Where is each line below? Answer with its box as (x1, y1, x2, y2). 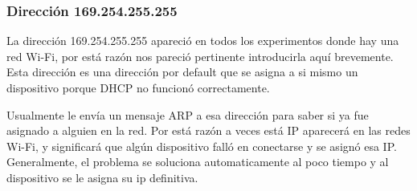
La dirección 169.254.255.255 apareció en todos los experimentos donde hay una (6, 32, 399, 49)
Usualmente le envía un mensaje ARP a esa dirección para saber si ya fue (6, 106, 369, 123)
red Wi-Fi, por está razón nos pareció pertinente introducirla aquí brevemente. (6, 47, 394, 64)
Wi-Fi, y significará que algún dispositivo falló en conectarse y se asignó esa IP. (6, 137, 397, 154)
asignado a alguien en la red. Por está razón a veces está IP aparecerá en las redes (6, 122, 411, 139)
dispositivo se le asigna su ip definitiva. (6, 169, 198, 185)
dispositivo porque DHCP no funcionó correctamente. (6, 79, 270, 95)
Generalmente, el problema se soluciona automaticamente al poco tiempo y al (6, 153, 389, 170)
